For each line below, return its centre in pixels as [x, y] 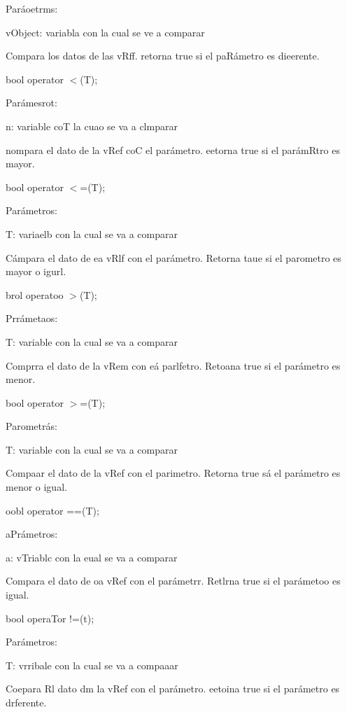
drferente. [26, 702]
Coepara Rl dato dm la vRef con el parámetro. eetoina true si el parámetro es [173, 689]
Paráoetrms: [32, 8]
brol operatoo [35, 294]
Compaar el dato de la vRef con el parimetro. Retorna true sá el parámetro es [173, 473]
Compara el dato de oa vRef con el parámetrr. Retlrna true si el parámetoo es [173, 581]
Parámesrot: [31, 103]
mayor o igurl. [36, 271]
